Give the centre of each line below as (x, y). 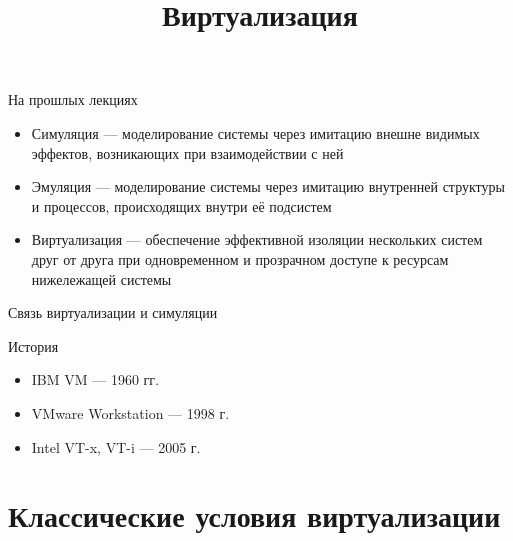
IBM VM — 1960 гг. (95, 379)
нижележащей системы (101, 278)
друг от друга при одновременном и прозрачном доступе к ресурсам (240, 258)
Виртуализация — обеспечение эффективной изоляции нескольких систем (257, 239)
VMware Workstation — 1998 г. (130, 412)
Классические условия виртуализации (254, 515)
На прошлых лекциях (73, 99)
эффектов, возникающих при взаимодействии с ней (187, 152)
